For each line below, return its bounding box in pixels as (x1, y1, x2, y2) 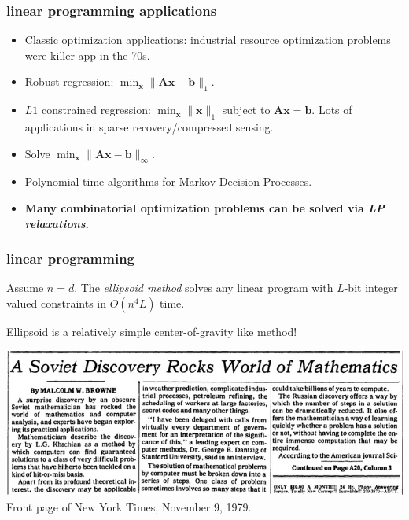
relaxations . (24, 215, 90, 231)
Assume (6, 279, 44, 296)
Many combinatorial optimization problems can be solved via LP (24, 199, 385, 216)
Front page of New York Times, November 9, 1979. (6, 499, 252, 515)
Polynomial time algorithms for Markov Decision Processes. (24, 173, 312, 190)
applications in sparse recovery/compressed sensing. (24, 119, 274, 135)
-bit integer (344, 279, 398, 296)
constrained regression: (42, 101, 151, 118)
